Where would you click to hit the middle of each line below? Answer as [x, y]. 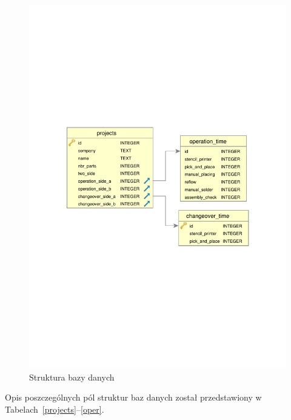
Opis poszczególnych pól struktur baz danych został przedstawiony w [133, 397]
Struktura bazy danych [72, 377]
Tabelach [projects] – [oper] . [55, 409]
